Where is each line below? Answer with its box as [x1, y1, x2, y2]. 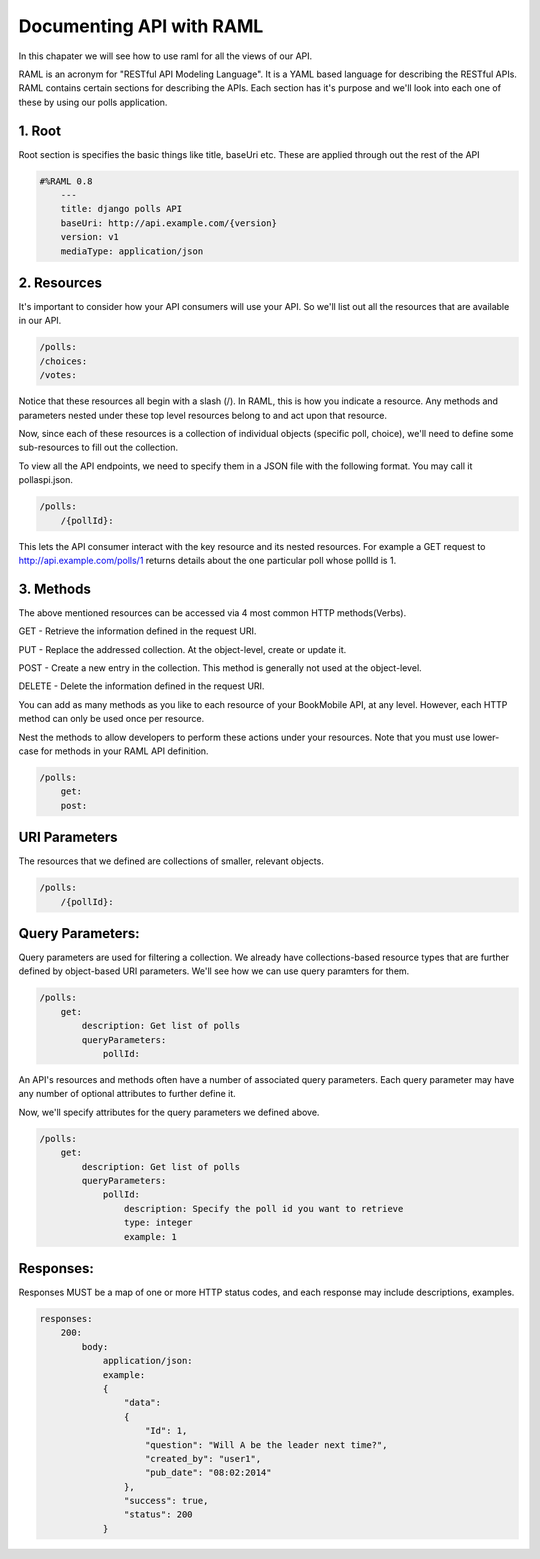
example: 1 [123, 1231, 177, 1242]
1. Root [18, 122, 62, 139]
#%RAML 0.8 [39, 175, 93, 187]
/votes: [39, 370, 77, 381]
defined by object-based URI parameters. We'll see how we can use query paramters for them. [18, 965, 410, 977]
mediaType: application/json [60, 245, 204, 257]
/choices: [39, 355, 88, 367]
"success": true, [123, 1495, 209, 1507]
